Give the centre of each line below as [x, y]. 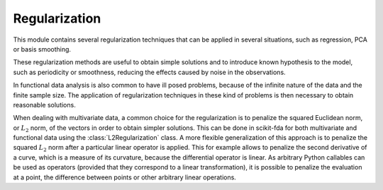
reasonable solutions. [44, 105]
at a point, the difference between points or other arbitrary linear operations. [125, 177]
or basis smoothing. [42, 49]
